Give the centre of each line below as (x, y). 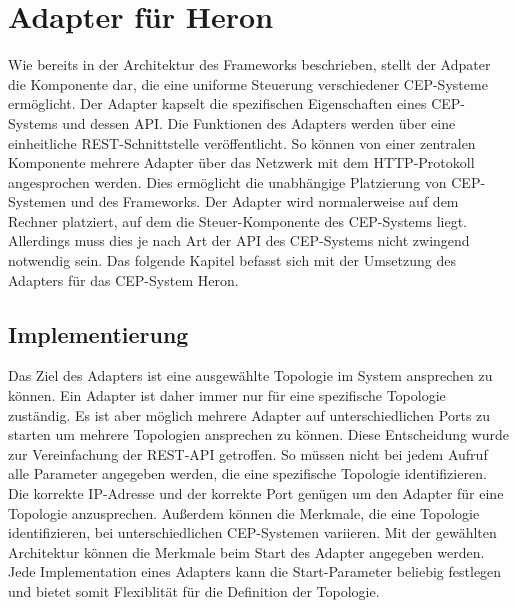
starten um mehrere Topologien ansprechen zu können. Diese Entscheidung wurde (259, 434)
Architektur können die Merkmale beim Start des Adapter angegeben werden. (246, 551)
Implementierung (98, 333)
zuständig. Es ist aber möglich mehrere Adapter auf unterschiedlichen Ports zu (249, 414)
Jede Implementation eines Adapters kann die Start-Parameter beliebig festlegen (255, 571)
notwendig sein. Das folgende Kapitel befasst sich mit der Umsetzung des (232, 260)
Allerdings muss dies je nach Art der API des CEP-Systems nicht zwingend (239, 240)
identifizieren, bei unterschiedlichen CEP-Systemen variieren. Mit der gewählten (252, 532)
